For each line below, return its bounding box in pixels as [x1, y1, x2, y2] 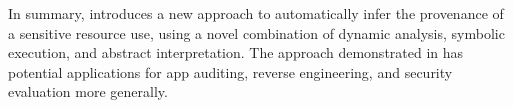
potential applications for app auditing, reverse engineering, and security [8, 61, 453, 82]
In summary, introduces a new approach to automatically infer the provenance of [8, 3, 504, 23]
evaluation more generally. [8, 81, 168, 102]
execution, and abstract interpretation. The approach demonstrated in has [8, 42, 464, 63]
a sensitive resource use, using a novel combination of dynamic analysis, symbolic [8, 22, 505, 43]
